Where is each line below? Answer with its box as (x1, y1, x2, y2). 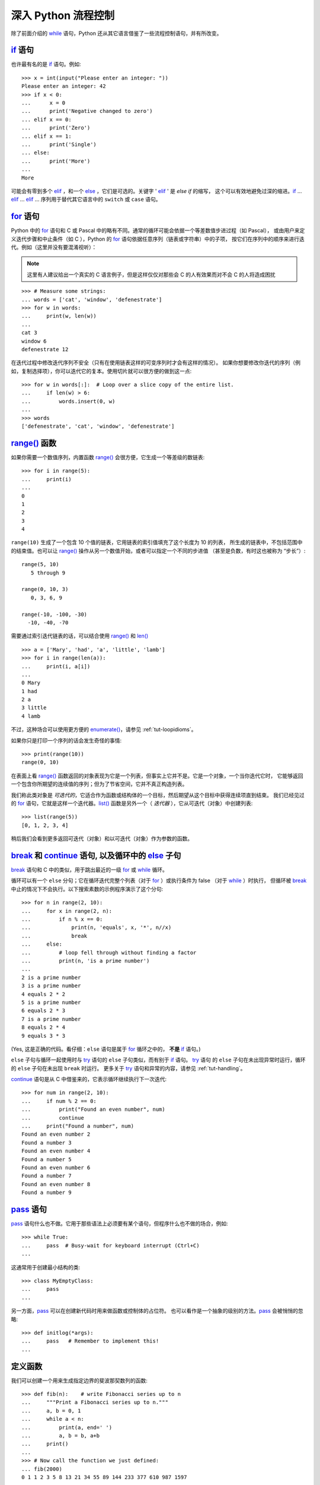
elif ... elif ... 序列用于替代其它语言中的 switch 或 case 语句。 (11, 196, 161, 203)
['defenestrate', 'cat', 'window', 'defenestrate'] (21, 423, 175, 430)
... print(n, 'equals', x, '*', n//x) (21, 924, 172, 931)
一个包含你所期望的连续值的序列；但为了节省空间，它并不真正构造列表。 (11, 781, 188, 788)
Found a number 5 (21, 1156, 72, 1162)
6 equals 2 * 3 (21, 1007, 66, 1014)
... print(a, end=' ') (21, 1424, 113, 1431)
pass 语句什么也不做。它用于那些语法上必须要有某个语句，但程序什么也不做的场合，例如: (11, 1220, 228, 1227)
